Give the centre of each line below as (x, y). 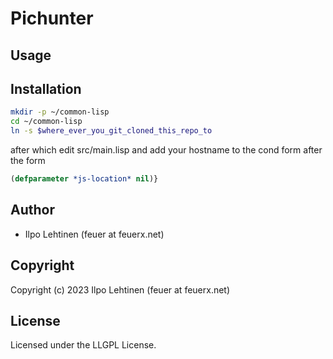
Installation (46, 88)
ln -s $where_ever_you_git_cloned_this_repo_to (111, 131)
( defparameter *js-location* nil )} (84, 179)
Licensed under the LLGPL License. (83, 345)
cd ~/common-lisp (46, 122)
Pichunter (52, 18)
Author (32, 210)
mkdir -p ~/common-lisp (60, 112)
